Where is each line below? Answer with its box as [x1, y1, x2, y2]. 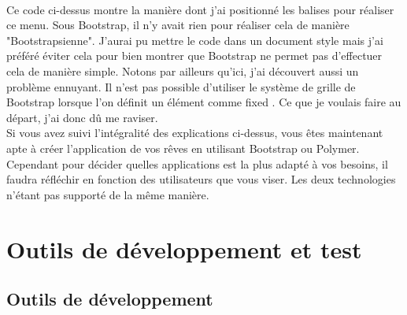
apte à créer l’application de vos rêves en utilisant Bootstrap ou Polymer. [6, 139, 360, 156]
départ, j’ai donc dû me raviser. [6, 109, 158, 125]
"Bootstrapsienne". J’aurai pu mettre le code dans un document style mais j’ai [6, 31, 383, 48]
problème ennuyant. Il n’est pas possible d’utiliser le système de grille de [6, 78, 356, 94]
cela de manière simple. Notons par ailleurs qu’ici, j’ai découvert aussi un [6, 62, 359, 79]
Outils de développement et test [6, 232, 362, 265]
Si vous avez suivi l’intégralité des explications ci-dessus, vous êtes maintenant [6, 124, 383, 141]
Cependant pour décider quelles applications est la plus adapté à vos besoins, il [6, 155, 388, 172]
